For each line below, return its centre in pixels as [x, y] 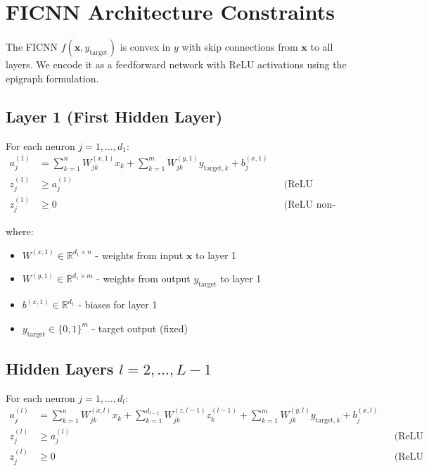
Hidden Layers [60, 369]
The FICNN [32, 47]
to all [322, 47]
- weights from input [139, 255]
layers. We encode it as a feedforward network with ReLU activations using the [176, 64]
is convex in [145, 47]
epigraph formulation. [52, 78]
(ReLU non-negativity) [309, 205]
